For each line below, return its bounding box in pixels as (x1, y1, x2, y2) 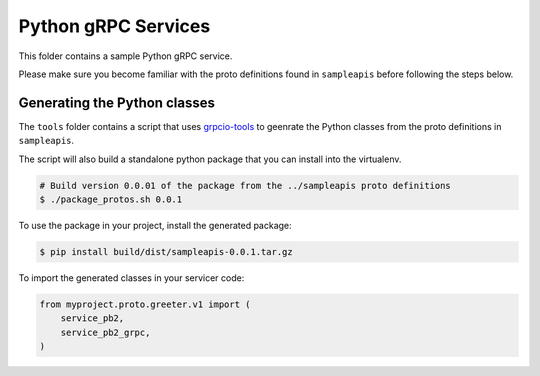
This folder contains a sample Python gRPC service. (18, 50, 233, 62)
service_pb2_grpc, (60, 326, 151, 338)
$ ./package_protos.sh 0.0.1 (39, 194, 183, 205)
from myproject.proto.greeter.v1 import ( (39, 298, 251, 310)
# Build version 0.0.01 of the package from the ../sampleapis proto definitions (39, 180, 452, 191)
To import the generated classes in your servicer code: (18, 271, 245, 284)
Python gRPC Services (18, 15, 211, 37)
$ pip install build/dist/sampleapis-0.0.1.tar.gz (39, 246, 294, 257)
